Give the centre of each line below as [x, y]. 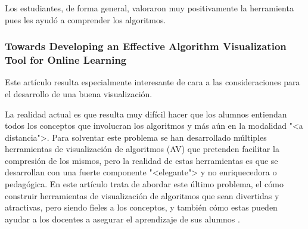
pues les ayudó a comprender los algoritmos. [85, 19]
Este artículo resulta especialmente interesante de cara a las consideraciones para [153, 82]
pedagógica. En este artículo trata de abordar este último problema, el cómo [144, 184]
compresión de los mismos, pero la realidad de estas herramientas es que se [141, 160]
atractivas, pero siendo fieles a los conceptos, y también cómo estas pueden [141, 207]
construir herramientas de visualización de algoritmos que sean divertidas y [142, 195]
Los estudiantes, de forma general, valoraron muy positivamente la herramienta [149, 8]
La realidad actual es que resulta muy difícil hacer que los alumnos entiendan [146, 114]
